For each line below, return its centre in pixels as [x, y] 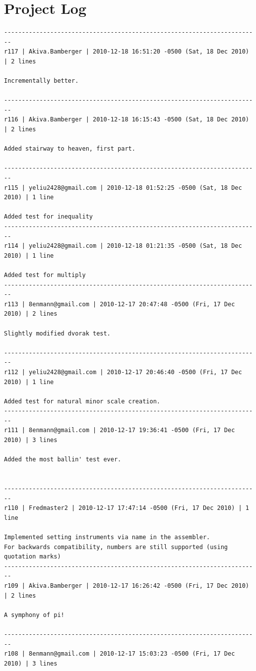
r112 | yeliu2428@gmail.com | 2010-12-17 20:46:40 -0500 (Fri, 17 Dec [123, 372]
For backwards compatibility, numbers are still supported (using [116, 547]
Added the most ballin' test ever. [63, 460]
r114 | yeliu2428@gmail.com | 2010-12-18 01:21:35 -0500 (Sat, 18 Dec [123, 246]
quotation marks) [32, 557]
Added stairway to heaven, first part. [70, 149]
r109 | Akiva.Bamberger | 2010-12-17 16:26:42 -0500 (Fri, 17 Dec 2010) [127, 586]
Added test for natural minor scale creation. [82, 401]
